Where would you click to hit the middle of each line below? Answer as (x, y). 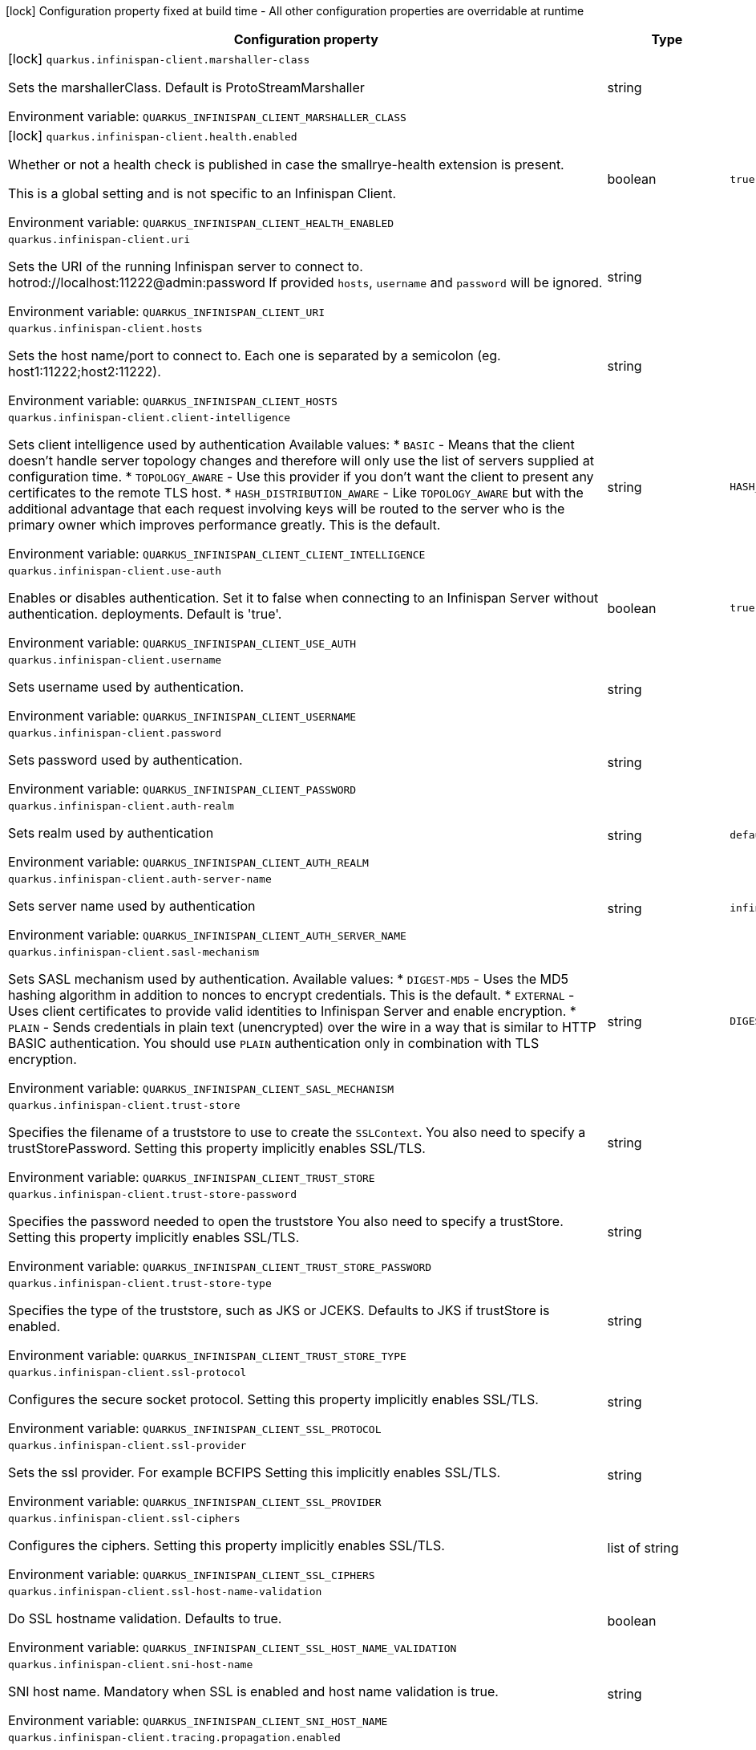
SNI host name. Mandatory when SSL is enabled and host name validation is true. (253, 1691)
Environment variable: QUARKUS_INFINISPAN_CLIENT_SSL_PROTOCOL (195, 1428)
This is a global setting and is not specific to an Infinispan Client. (202, 193)
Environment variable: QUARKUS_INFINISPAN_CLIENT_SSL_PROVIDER (195, 1501)
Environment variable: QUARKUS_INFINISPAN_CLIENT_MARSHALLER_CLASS (207, 116)
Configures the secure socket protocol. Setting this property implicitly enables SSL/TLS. (273, 1399)
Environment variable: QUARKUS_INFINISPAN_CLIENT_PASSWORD (182, 789)
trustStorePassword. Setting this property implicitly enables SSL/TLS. (217, 1148)
